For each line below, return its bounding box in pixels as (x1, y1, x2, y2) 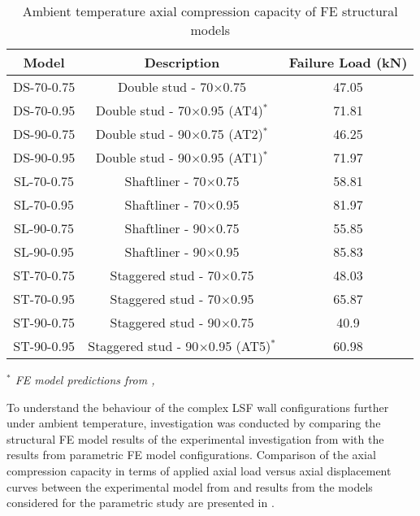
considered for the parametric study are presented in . (6, 494, 275, 511)
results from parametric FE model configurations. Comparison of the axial (6, 446, 376, 463)
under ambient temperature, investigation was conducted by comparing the (6, 414, 381, 431)
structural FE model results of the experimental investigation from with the (6, 430, 384, 447)
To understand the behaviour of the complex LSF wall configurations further (6, 398, 389, 415)
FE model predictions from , (15, 371, 155, 388)
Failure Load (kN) (288, 53, 408, 72)
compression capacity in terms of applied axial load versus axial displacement (6, 462, 392, 479)
